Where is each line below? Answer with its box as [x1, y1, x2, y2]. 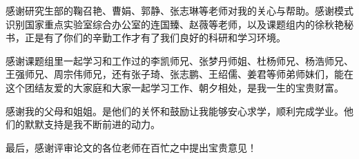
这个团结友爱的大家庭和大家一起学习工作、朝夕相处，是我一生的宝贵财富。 [6, 80, 344, 94]
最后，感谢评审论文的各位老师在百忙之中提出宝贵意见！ [6, 140, 257, 154]
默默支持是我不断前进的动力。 [24, 117, 160, 131]
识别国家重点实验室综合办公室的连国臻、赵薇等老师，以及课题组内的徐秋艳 [6, 17, 344, 31]
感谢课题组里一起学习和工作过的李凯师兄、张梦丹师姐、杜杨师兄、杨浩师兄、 [6, 53, 353, 67]
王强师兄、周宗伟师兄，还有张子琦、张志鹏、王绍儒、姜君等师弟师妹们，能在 [6, 67, 353, 81]
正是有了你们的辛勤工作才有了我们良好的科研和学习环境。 [24, 30, 286, 45]
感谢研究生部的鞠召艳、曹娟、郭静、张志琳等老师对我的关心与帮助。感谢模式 [6, 3, 353, 17]
